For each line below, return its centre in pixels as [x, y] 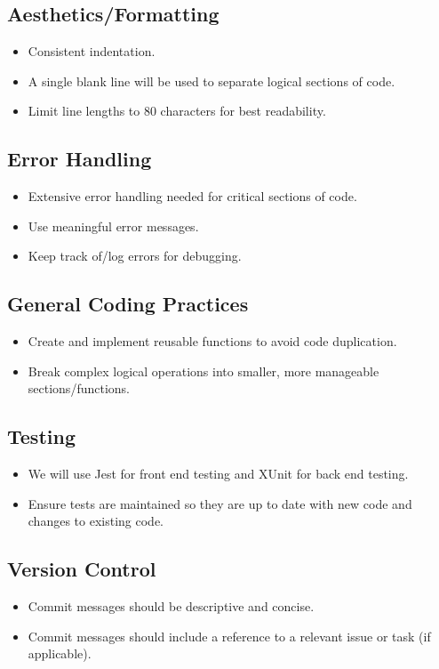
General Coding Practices [128, 304]
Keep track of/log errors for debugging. [135, 256]
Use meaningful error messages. [113, 226]
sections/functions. [79, 388]
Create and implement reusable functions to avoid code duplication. [212, 341]
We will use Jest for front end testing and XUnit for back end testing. [218, 474]
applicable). [60, 653]
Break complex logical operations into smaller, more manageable [204, 371]
